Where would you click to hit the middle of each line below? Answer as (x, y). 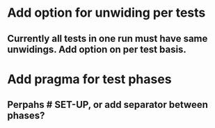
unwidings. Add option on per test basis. (97, 49)
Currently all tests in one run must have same (107, 39)
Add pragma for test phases (89, 79)
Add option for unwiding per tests (106, 13)
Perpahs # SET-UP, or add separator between (108, 105)
